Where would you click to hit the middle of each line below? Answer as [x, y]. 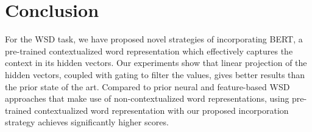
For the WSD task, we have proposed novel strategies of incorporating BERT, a [154, 39]
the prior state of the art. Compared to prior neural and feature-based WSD [147, 86]
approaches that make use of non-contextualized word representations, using [147, 98]
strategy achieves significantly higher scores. [87, 122]
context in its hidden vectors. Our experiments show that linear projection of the [156, 63]
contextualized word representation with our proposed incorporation [161, 110]
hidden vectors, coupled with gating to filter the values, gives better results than [155, 74]
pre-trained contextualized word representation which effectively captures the [149, 51]
